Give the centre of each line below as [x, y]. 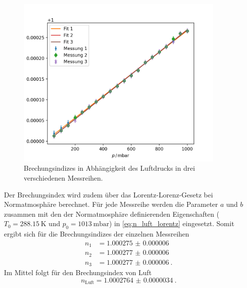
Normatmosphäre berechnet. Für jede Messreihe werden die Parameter [111, 204]
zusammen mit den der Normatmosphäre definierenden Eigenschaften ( [112, 214]
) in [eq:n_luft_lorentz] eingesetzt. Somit [172, 223]
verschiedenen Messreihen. [63, 178]
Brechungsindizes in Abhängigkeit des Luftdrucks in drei [109, 168]
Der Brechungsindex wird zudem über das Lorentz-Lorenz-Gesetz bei [109, 194]
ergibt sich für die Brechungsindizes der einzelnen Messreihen [97, 234]
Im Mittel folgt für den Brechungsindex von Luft [78, 272]
